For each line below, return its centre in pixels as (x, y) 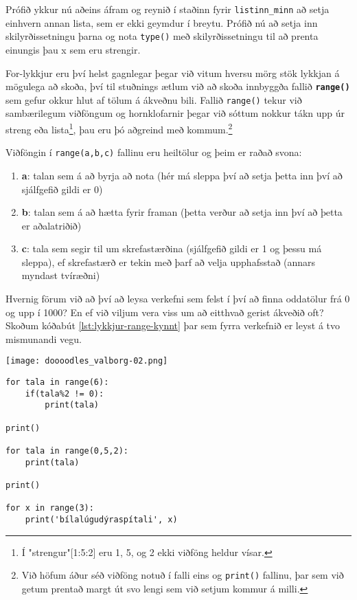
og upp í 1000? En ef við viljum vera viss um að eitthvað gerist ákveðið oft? (165, 312)
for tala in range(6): (57, 382)
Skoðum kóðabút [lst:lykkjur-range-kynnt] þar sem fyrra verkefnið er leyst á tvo (173, 325)
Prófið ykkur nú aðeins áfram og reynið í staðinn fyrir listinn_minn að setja (168, 9)
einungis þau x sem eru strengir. (73, 49)
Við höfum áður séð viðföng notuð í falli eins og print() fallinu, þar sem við (183, 575)
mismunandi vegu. (44, 338)
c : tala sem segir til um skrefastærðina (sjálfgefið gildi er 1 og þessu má (172, 248)
